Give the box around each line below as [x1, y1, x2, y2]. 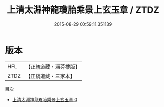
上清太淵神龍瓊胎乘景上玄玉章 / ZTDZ [6, 4, 160, 16]
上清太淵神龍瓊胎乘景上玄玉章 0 [12, 96, 78, 102]
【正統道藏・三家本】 [25, 72, 76, 79]
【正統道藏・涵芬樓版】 [25, 63, 81, 70]
